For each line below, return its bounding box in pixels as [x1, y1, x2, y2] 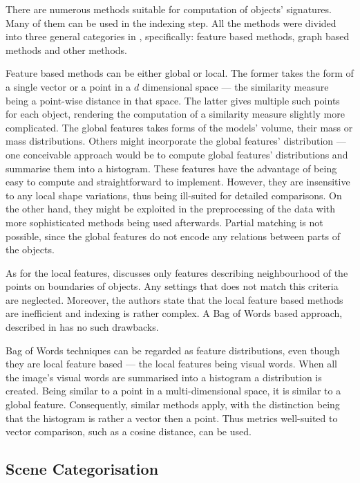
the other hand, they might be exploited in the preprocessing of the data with [6, 201, 336, 216]
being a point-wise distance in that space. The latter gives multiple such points [6, 93, 340, 107]
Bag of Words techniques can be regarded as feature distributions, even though [6, 343, 340, 357]
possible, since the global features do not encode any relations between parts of [6, 228, 340, 243]
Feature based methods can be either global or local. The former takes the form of [6, 66, 354, 80]
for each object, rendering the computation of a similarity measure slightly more [6, 107, 345, 121]
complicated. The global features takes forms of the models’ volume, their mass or [6, 120, 353, 134]
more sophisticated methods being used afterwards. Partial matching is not [6, 215, 323, 229]
